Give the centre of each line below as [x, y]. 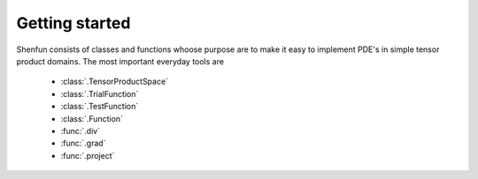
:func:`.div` [81, 131]
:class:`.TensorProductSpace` [114, 82]
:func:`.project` [88, 155]
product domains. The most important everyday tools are [120, 61]
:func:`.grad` [83, 143]
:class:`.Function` [92, 118]
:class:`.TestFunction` [100, 107]
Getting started [73, 23]
